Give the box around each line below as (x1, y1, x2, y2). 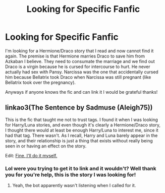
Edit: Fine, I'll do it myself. (5, 152, 57, 158)
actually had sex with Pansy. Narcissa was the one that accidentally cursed (5, 68, 159, 75)
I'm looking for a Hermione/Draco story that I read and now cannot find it (5, 48, 154, 54)
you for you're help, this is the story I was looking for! (5, 171, 136, 178)
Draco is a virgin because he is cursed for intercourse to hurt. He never (5, 64, 150, 69)
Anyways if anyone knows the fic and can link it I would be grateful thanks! (5, 89, 158, 95)
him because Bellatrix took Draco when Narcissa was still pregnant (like (5, 74, 151, 80)
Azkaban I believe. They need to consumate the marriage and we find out (5, 58, 155, 64)
